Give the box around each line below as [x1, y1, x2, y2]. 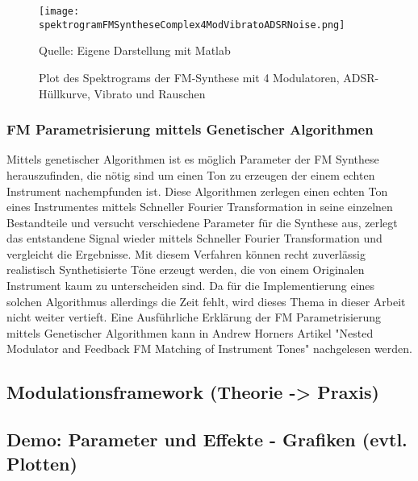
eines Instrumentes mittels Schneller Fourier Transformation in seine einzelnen [6, 198, 393, 215]
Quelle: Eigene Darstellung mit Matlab [39, 42, 231, 59]
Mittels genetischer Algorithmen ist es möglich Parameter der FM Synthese [6, 151, 379, 168]
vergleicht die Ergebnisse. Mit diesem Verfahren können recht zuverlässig [6, 245, 366, 262]
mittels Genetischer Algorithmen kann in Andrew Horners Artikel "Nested [6, 324, 374, 341]
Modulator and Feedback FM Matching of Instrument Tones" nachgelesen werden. [6, 340, 412, 357]
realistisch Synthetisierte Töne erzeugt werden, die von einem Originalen [6, 261, 365, 278]
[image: [39, 6, 80, 17]
